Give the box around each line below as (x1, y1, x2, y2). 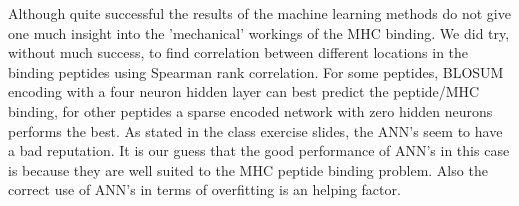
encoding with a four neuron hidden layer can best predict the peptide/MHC (8, 81, 480, 102)
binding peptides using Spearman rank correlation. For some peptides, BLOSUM (8, 61, 504, 82)
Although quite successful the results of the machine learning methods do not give (8, 3, 511, 23)
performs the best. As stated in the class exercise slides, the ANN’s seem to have (8, 120, 503, 141)
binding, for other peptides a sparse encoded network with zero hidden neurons (8, 100, 493, 121)
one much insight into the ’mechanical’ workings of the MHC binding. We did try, (8, 22, 510, 43)
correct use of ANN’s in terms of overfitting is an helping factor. (8, 179, 401, 200)
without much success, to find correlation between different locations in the (8, 42, 469, 63)
